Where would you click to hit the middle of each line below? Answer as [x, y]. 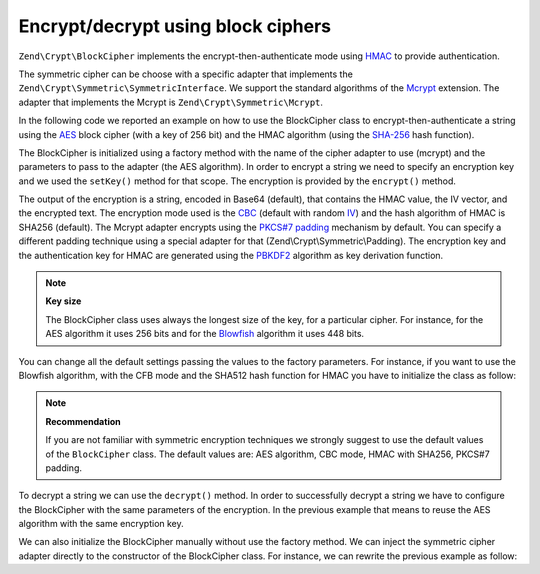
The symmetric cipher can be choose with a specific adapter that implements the [186, 74]
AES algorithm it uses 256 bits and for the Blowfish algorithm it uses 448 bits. [205, 334]
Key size [63, 301]
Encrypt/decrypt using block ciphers [175, 26]
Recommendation [83, 421]
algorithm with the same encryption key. [101, 524]
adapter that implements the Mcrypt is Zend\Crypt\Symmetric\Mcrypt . [171, 102]
